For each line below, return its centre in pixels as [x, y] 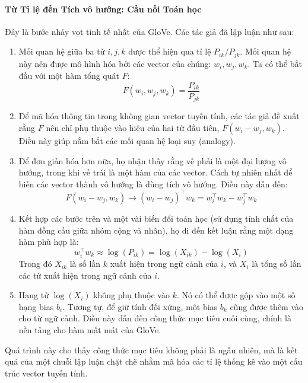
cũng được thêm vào [267, 306]
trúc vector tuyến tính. [46, 373]
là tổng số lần [277, 264]
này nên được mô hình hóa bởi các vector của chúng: [115, 63]
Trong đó [35, 264]
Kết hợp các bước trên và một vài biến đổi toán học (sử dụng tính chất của [156, 218]
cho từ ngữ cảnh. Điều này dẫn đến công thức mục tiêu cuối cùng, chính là [155, 318]
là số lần [85, 264]
